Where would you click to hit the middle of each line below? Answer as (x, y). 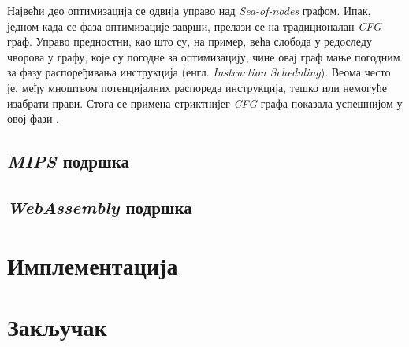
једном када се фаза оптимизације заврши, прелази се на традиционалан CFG (194, 26)
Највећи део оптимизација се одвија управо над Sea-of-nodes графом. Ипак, (189, 10)
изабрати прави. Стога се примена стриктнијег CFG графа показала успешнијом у (205, 103)
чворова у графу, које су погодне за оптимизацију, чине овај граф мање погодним (204, 56)
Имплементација (93, 265)
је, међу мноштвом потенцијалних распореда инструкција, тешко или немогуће (197, 87)
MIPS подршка (68, 161)
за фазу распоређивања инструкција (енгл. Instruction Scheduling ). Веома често (199, 72)
